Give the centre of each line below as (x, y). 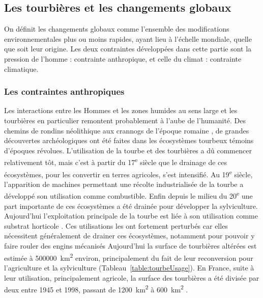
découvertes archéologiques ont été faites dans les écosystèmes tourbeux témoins (129, 140)
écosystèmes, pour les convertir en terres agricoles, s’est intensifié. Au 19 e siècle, (128, 173)
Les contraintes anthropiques (64, 91)
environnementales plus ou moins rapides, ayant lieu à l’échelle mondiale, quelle (128, 38)
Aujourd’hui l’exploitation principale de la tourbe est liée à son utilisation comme (131, 216)
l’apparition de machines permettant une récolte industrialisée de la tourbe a (124, 184)
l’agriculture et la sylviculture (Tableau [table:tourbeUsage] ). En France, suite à (129, 267)
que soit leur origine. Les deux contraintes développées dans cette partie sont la (128, 49)
